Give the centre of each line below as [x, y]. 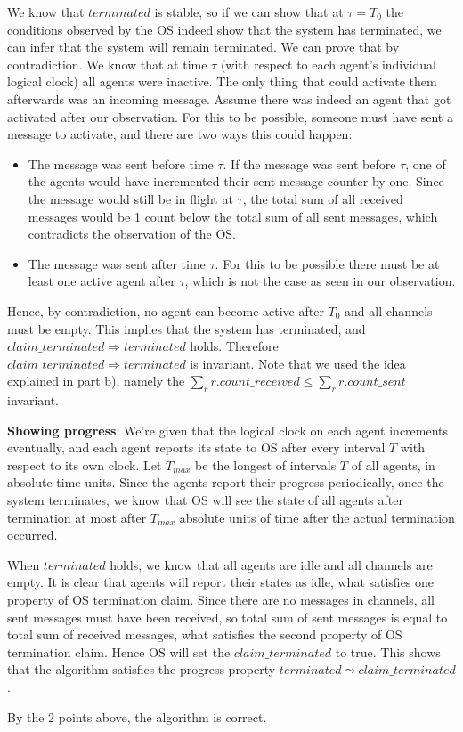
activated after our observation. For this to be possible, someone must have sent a [230, 116]
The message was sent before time [121, 163]
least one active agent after [102, 281]
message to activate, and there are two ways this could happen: [180, 134]
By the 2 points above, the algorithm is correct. [137, 716]
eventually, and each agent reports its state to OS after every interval [196, 447]
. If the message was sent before [309, 163]
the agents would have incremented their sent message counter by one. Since [236, 181]
